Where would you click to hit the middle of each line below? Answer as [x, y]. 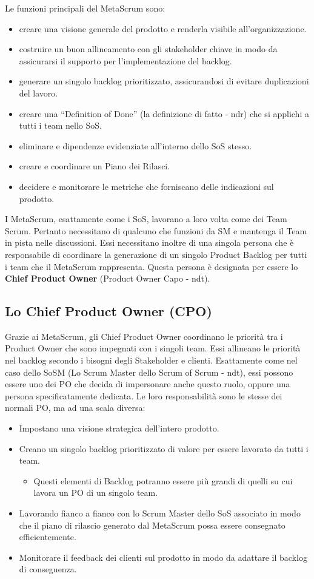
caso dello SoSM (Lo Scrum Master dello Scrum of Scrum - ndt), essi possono [149, 372]
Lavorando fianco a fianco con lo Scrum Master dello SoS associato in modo [160, 513]
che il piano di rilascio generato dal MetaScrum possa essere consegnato [152, 525]
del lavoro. [38, 93]
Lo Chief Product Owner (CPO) [109, 311]
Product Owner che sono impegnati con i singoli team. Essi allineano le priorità [153, 348]
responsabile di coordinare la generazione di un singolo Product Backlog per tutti [156, 254]
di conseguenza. [48, 569]
